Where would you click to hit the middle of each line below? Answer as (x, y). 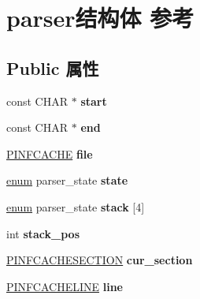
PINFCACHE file (50, 153)
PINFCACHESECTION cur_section (100, 260)
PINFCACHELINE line (65, 286)
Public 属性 (53, 67)
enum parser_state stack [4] (76, 206)
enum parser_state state (67, 180)
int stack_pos (43, 233)
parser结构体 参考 (100, 18)
